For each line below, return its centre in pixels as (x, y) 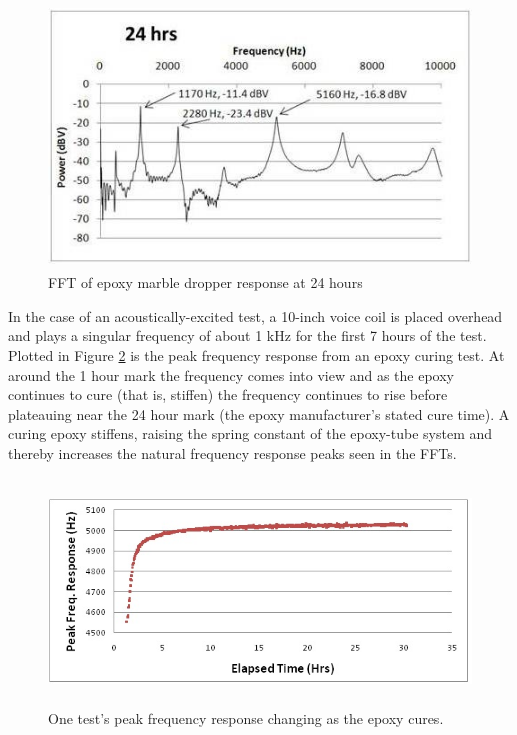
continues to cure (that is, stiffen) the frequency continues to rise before (228, 394)
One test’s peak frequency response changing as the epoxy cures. (246, 717)
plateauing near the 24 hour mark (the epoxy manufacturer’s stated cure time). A (259, 413)
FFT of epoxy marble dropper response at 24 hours (205, 282)
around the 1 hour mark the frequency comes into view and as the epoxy (231, 374)
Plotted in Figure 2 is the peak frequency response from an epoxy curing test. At (256, 354)
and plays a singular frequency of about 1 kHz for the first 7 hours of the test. (247, 335)
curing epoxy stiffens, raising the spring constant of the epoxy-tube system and (250, 433)
